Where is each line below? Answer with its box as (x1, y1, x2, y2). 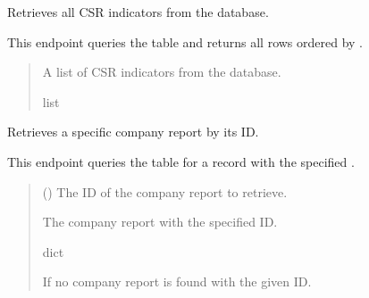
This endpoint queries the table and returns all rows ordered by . (7, 32, 364, 51)
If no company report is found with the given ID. (42, 272, 312, 291)
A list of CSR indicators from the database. (42, 62, 281, 81)
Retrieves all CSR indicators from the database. (7, 3, 269, 21)
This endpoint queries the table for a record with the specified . (7, 152, 355, 170)
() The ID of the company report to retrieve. (42, 182, 288, 201)
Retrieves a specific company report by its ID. (7, 122, 259, 141)
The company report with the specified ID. (42, 212, 278, 231)
